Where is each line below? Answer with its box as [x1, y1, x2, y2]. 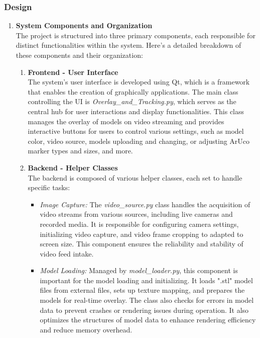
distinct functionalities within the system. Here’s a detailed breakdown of [16, 40, 241, 50]
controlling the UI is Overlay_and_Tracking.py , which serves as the [28, 96, 236, 107]
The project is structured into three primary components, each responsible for [16, 30, 255, 40]
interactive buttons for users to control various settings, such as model [28, 126, 244, 136]
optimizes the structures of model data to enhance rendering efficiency [40, 314, 256, 325]
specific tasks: [28, 182, 70, 193]
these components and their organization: [16, 50, 143, 60]
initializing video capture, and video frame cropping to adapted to [40, 228, 243, 239]
